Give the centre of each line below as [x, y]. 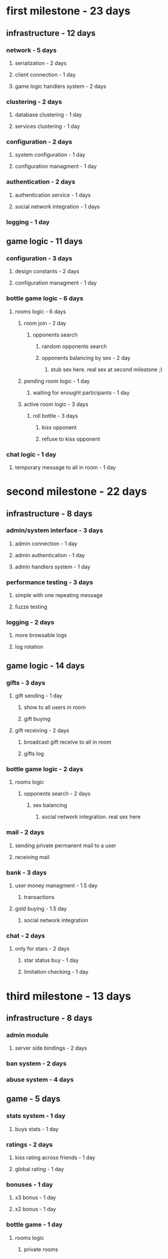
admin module [28, 1035]
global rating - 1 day [39, 1169]
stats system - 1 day [36, 1116]
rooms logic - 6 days [40, 311]
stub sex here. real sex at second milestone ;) [106, 369]
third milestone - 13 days [69, 996]
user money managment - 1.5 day [56, 885]
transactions [39, 897]
